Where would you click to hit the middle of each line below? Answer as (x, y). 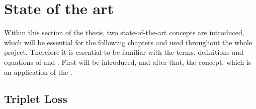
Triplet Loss (36, 99)
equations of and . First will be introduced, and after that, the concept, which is (128, 62)
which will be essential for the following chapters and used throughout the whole (128, 42)
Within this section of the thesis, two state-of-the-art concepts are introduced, (124, 32)
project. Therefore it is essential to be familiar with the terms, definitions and (124, 52)
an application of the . (38, 72)
